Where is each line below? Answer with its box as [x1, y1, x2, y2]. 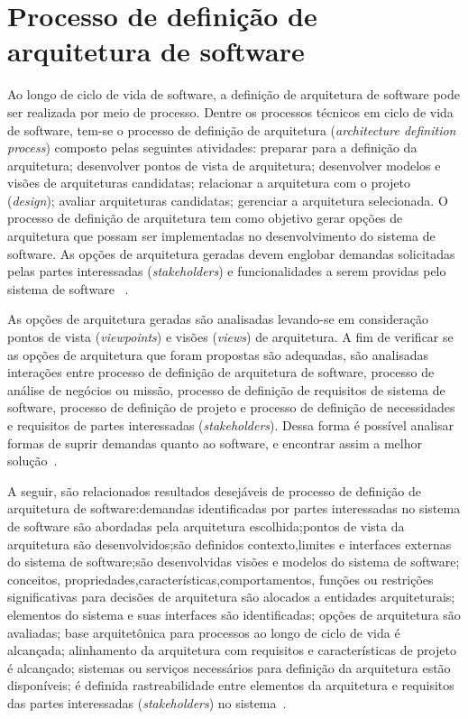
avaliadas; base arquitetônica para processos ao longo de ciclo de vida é [7, 622, 400, 641]
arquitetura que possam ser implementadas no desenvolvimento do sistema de [7, 226, 436, 245]
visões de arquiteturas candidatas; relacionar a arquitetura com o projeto [7, 173, 411, 192]
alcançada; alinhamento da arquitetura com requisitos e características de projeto [7, 641, 456, 659]
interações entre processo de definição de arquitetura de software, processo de [7, 363, 435, 382]
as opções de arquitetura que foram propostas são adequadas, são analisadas [7, 345, 429, 364]
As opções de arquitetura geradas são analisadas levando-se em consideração [7, 309, 428, 328]
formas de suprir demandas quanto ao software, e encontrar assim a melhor [7, 433, 422, 452]
